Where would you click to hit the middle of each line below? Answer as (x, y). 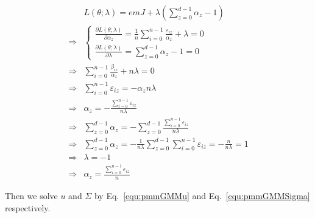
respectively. (28, 207)
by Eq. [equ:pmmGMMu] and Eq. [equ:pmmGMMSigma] (202, 196)
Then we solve (31, 196)
